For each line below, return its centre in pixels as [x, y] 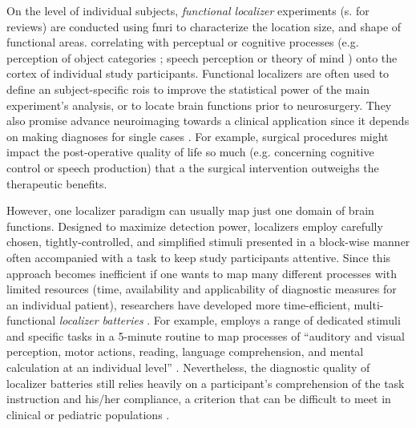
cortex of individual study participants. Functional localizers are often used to [198, 73]
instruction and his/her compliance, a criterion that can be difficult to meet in [199, 399]
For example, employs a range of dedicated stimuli [277, 320]
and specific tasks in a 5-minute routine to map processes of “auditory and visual [206, 335]
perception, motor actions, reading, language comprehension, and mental [185, 351]
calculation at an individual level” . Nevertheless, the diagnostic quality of [188, 367]
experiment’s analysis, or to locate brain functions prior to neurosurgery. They [199, 105]
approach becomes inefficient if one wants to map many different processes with [202, 273]
